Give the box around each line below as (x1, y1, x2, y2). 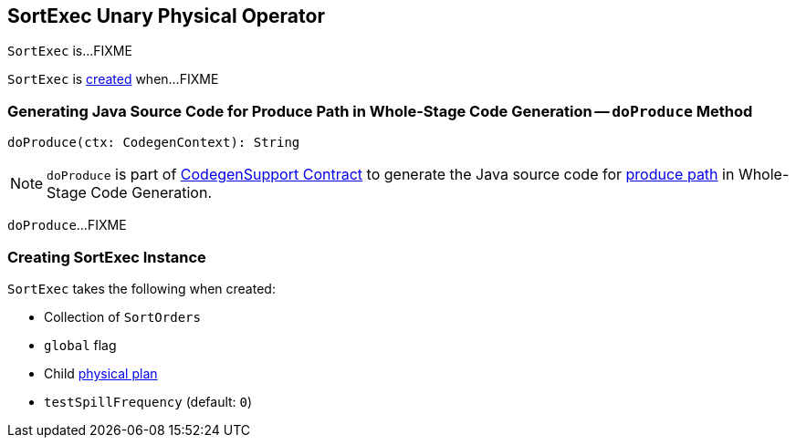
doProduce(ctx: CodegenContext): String (7, 135, 300, 150)
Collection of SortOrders (44, 308, 201, 325)
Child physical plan (44, 365, 158, 381)
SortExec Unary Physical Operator (7, 5, 325, 27)
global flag (44, 336, 117, 353)
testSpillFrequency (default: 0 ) (44, 393, 253, 409)
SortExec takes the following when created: (7, 280, 276, 296)
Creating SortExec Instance (7, 247, 206, 266)
